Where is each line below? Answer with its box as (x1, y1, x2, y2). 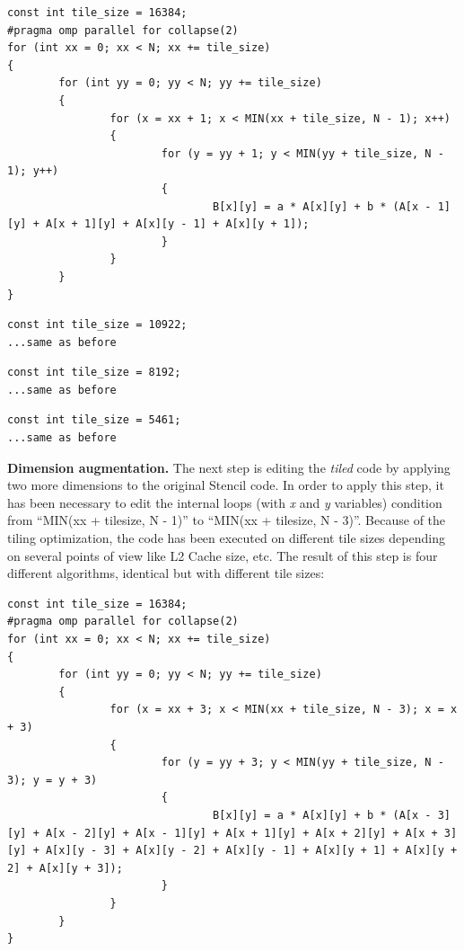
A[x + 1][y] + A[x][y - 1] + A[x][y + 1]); (45, 218, 310, 231)
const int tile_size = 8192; (7, 366, 181, 379)
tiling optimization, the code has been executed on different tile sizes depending (7, 529, 445, 547)
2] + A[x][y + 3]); (7, 861, 123, 875)
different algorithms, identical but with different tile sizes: (7, 564, 325, 582)
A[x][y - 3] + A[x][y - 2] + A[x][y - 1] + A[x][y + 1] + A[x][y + (45, 844, 458, 858)
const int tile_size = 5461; (7, 413, 181, 427)
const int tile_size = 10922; (7, 318, 188, 332)
